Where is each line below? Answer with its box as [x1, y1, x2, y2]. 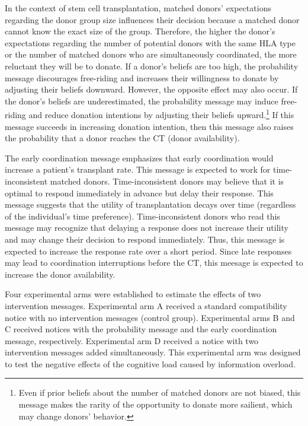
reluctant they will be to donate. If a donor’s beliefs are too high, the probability [5, 59, 299, 72]
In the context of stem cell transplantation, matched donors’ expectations [5, 2, 271, 14]
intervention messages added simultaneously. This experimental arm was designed [5, 346, 301, 358]
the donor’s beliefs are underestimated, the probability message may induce [5, 94, 278, 107]
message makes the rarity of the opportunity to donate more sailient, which [18, 398, 293, 411]
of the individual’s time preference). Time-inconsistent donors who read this [5, 209, 280, 222]
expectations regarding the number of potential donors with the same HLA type [5, 36, 296, 49]
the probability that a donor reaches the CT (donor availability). [5, 132, 240, 144]
